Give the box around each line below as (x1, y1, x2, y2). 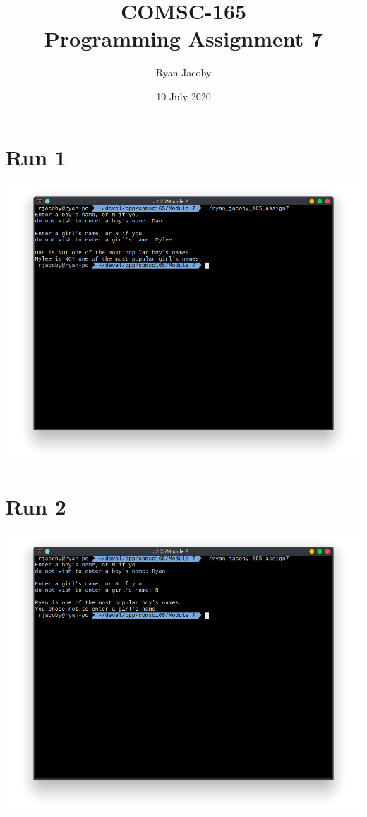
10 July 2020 (156, 88, 211, 103)
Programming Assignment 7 (44, 24, 323, 53)
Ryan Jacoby (155, 65, 212, 80)
